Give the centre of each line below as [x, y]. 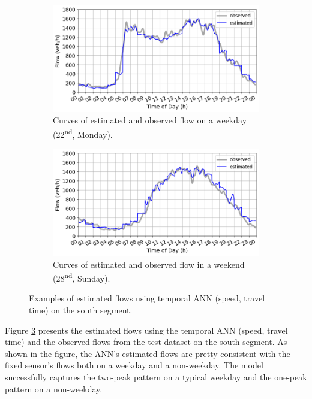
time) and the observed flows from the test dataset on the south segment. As [146, 342]
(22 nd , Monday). [83, 133]
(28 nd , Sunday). [82, 277]
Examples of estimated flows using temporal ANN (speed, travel [147, 298]
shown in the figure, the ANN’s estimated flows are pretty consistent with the [148, 353]
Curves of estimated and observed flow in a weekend [149, 264]
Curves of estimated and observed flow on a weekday [150, 120]
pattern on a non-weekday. [54, 389]
